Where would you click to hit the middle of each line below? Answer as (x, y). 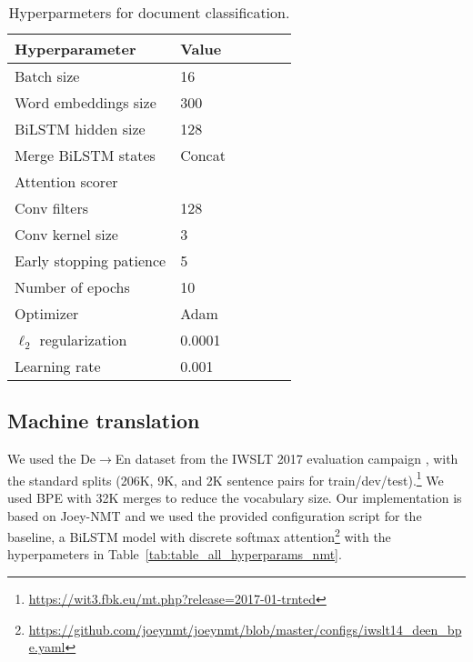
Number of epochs (72, 287)
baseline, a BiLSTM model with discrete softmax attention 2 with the (199, 535)
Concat (203, 155)
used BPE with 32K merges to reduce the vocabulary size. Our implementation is (235, 498)
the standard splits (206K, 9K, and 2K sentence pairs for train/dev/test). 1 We (226, 478)
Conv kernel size (66, 234)
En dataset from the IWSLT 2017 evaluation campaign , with (287, 459)
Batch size (47, 76)
